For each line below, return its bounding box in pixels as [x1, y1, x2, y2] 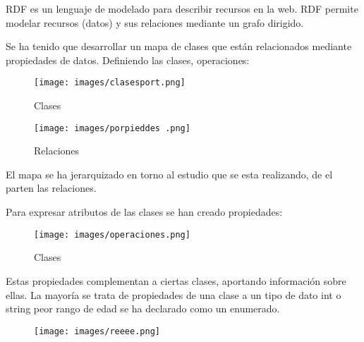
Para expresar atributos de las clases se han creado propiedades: [6, 204, 283, 219]
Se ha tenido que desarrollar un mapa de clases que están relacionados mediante [6, 39, 352, 54]
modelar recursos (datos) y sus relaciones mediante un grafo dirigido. [6, 15, 304, 30]
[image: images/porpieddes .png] [34, 123, 190, 133]
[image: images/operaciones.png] [34, 229, 190, 240]
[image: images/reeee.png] [34, 326, 160, 336]
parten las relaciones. [6, 181, 97, 195]
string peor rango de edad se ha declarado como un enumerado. [6, 301, 280, 316]
